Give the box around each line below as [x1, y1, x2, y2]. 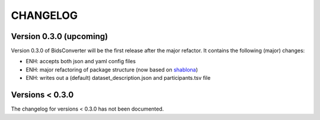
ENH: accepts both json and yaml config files [25, 58, 136, 65]
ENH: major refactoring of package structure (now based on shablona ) [25, 66, 199, 73]
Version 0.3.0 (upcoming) [11, 31, 108, 41]
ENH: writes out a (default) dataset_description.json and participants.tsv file [25, 74, 211, 82]
